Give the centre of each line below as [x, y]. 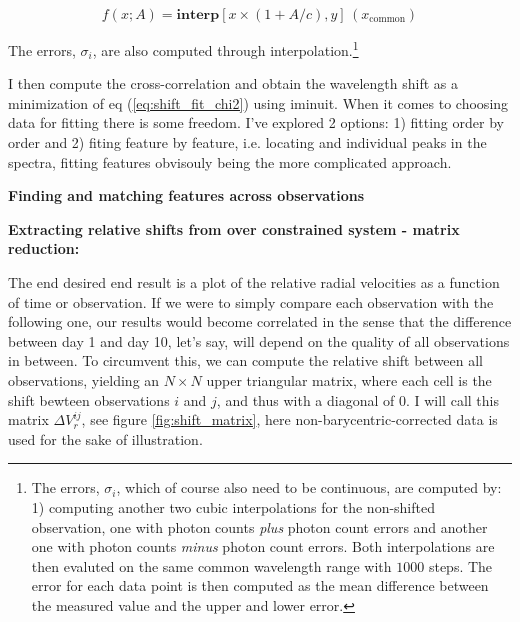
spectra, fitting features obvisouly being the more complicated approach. [230, 161]
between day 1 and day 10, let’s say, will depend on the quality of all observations [259, 340]
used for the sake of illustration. [105, 438]
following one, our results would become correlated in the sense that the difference [260, 321]
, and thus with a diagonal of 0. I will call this [357, 399]
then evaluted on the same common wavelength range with [211, 565]
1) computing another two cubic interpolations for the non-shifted [233, 506]
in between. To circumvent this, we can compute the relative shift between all [246, 360]
